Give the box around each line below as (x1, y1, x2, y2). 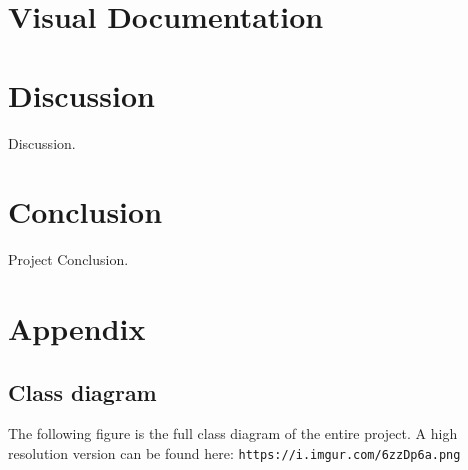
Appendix (8, 308, 146, 348)
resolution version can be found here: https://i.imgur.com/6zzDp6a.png (8, 442, 461, 463)
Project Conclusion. (8, 249, 129, 270)
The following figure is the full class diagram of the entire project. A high (8, 423, 458, 444)
